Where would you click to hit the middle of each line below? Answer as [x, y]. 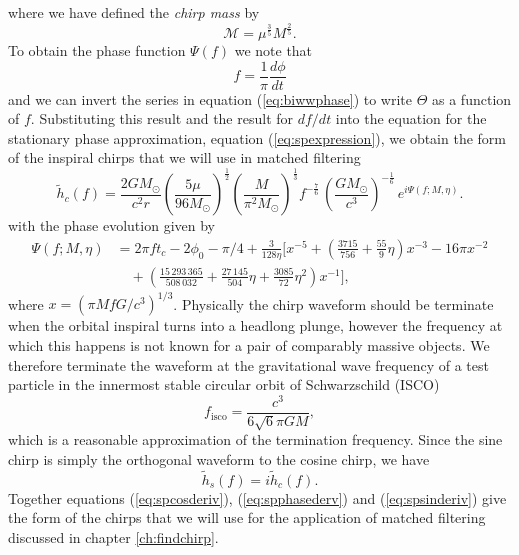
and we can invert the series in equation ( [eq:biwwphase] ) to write [210, 98]
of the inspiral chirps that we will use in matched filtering [184, 157]
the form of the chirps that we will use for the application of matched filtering [247, 517]
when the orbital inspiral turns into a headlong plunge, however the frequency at [255, 325]
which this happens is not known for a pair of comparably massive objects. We [249, 344]
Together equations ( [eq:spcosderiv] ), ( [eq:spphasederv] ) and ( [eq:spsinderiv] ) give [257, 497]
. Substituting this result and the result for [162, 118]
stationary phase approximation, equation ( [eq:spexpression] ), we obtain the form [257, 137]
